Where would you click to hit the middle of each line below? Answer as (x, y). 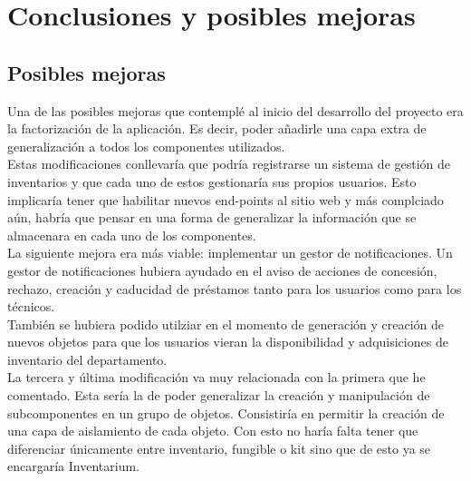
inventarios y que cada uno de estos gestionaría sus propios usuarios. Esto (212, 181)
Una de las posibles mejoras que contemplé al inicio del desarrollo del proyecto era (235, 110)
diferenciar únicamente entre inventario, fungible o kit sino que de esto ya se (219, 448)
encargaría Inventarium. (73, 466)
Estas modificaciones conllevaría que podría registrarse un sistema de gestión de (229, 164)
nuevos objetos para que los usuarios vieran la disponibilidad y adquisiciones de (228, 342)
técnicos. (31, 306)
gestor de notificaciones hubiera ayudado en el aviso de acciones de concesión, (222, 270)
